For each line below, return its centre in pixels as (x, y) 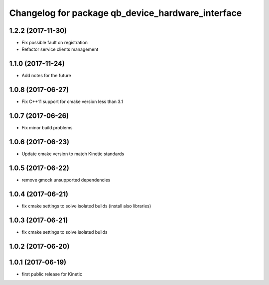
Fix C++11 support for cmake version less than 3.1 (72, 101)
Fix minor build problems (47, 128)
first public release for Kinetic (52, 274)
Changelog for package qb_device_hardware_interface (126, 13)
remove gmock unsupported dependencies (66, 180)
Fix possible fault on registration (55, 43)
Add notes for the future (47, 76)
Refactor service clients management (60, 49)
